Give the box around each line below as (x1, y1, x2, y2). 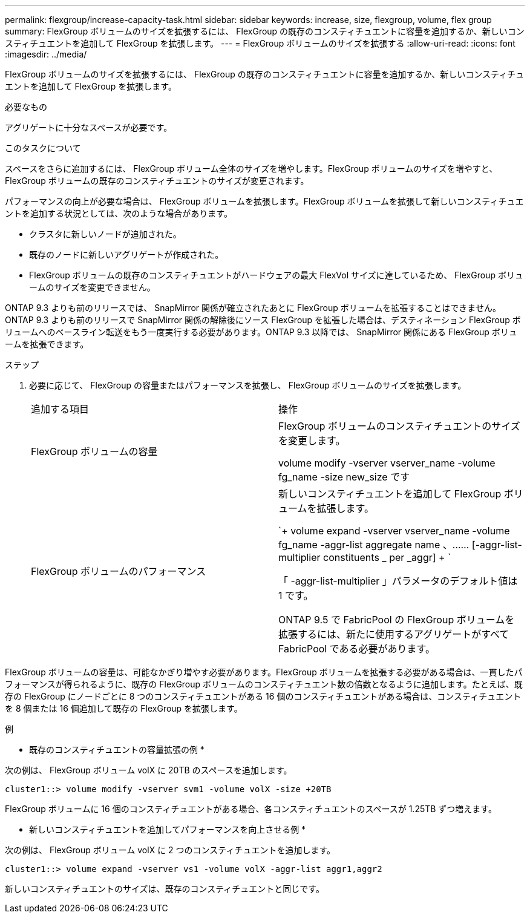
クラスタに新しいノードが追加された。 (29, 229, 182, 239)
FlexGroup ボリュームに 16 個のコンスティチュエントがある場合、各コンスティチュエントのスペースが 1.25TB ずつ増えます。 (5, 804, 497, 814)
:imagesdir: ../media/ (5, 49, 87, 59)
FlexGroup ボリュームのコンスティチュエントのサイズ (278, 420, 520, 432)
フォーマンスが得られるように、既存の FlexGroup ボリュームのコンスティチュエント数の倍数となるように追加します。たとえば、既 (5, 679, 523, 689)
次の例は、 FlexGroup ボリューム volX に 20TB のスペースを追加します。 (5, 765, 292, 775)
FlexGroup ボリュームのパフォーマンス (31, 565, 206, 577)
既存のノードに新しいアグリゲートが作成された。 (29, 249, 224, 260)
